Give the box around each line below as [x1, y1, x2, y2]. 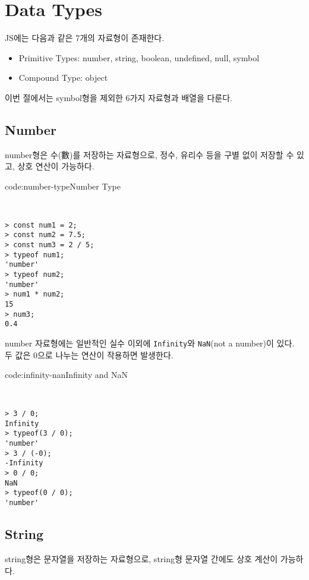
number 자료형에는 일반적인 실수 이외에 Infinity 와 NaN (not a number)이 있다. [5, 337, 295, 349]
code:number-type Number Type [5, 179, 121, 192]
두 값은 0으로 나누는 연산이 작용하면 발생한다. [5, 348, 174, 361]
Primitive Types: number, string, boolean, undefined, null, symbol [18, 51, 260, 64]
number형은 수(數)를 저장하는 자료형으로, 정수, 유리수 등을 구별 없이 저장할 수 [5, 148, 294, 160]
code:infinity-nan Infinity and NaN [5, 368, 128, 381]
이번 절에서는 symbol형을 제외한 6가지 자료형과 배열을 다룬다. [5, 91, 233, 103]
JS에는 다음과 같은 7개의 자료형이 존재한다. [5, 31, 165, 44]
